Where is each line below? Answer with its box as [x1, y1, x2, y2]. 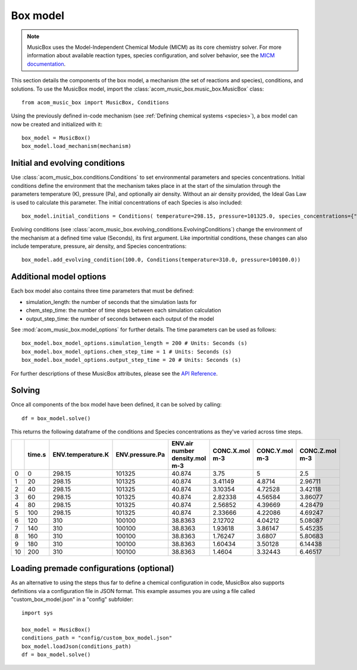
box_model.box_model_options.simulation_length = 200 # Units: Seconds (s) [21, 340, 248, 347]
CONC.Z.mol [299, 446, 337, 455]
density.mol [171, 454, 206, 462]
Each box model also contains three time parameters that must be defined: [11, 287, 195, 294]
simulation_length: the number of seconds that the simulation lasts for [26, 298, 197, 305]
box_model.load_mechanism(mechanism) [21, 143, 132, 150]
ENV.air [171, 439, 193, 447]
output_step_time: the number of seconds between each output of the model [26, 315, 214, 322]
